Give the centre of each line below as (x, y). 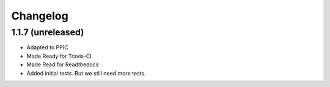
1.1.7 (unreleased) (48, 32)
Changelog (40, 16)
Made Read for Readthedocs (63, 64)
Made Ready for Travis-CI (59, 56)
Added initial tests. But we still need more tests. (86, 73)
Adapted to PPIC (47, 47)
